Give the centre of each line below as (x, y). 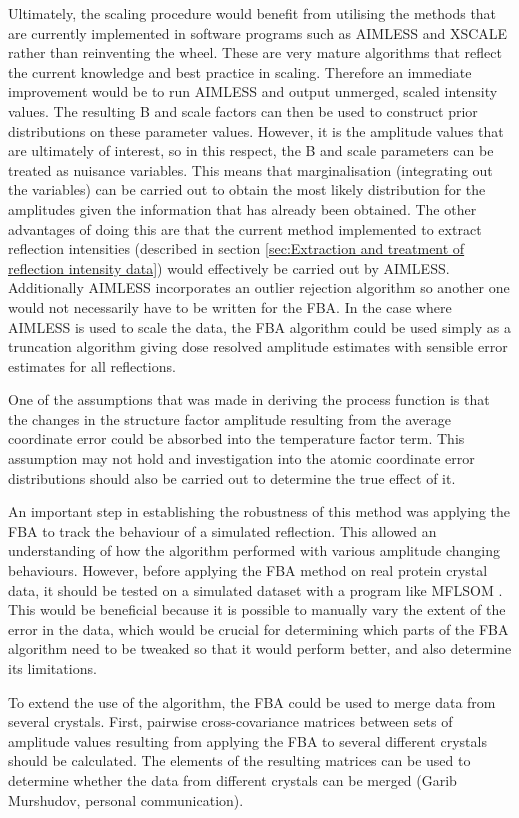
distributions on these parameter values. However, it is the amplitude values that (256, 130)
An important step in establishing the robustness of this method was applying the (259, 511)
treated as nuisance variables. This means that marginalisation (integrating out (250, 169)
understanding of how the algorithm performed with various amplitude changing (254, 550)
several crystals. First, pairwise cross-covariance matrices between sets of (230, 721)
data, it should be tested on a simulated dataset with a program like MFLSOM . (255, 589)
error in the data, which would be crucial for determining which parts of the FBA (258, 628)
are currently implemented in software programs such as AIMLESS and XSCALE (258, 32)
